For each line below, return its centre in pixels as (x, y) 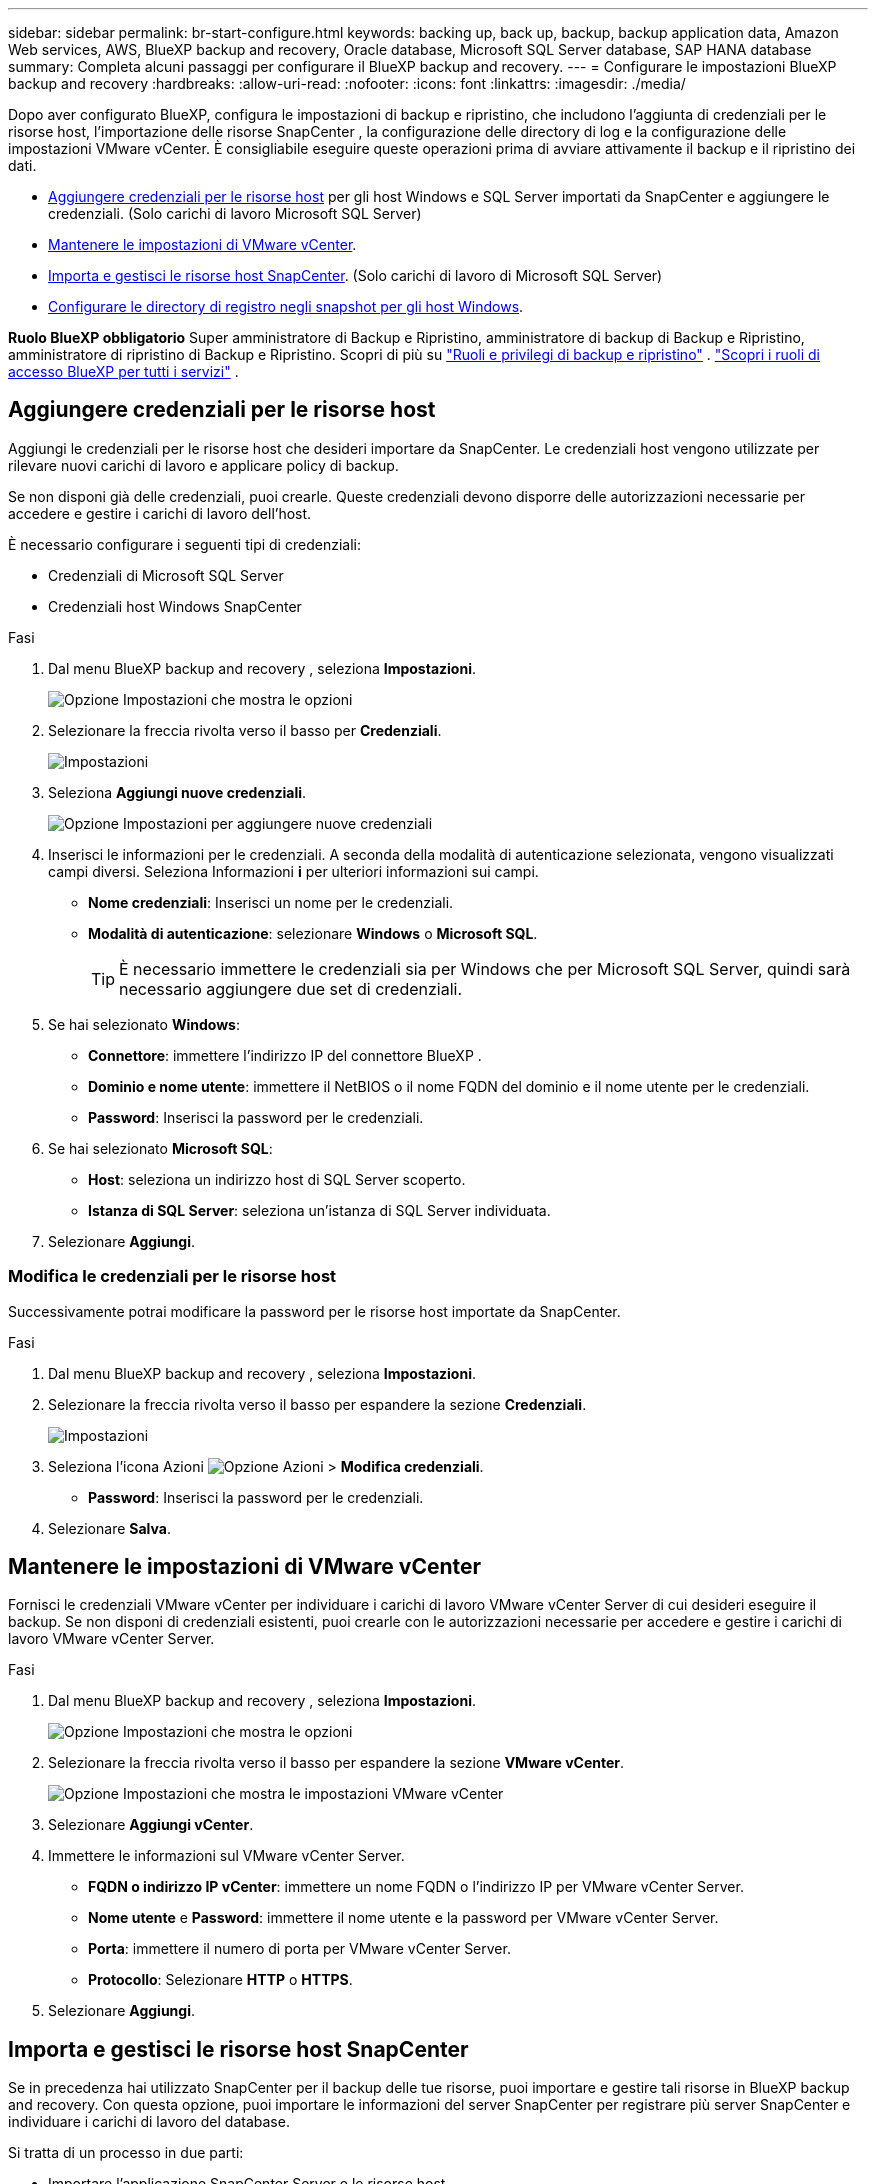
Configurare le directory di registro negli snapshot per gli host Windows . (286, 306)
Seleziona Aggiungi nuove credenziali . (177, 792)
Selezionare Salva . (109, 1528)
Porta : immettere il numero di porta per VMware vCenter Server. (299, 1949)
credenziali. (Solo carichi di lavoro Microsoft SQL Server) (235, 213)
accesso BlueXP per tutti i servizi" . (123, 371)
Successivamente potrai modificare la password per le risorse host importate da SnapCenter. (314, 1311)
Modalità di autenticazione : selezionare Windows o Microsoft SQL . (313, 933)
